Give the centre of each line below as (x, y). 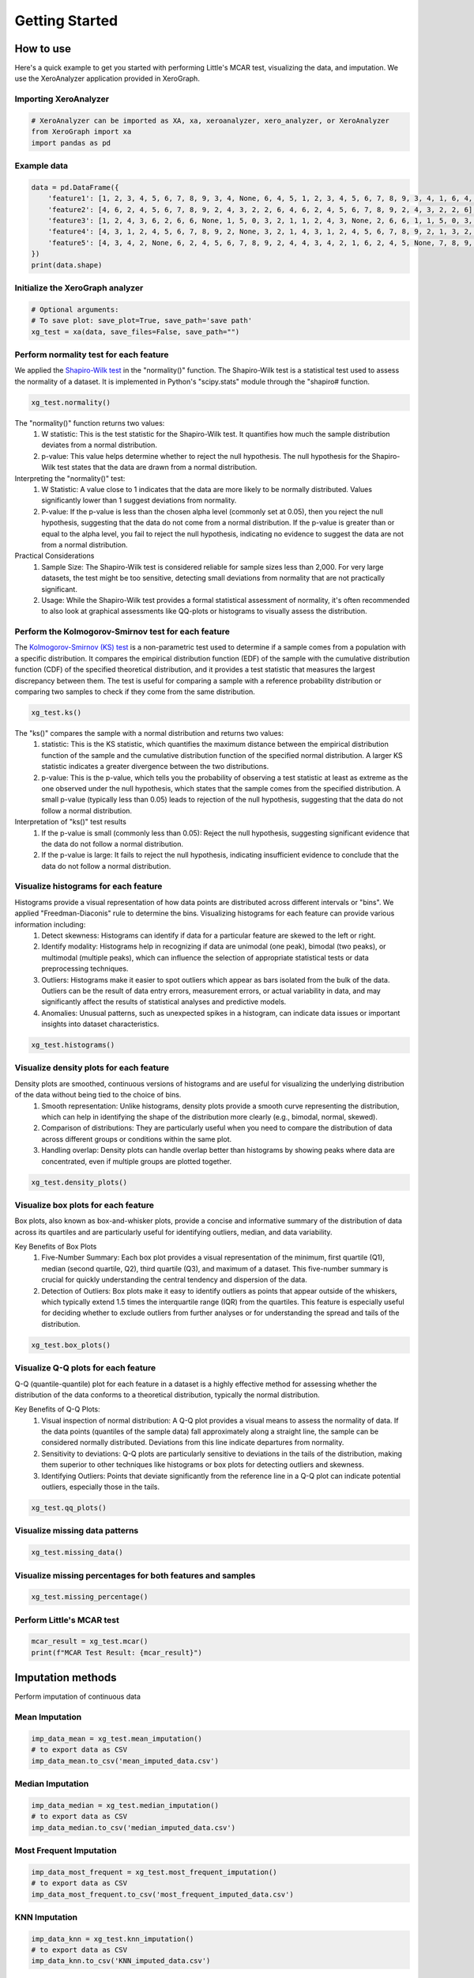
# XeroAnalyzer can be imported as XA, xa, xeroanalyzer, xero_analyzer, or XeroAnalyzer (211, 121)
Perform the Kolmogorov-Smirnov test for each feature (122, 631)
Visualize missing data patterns (77, 1531)
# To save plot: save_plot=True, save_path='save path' (142, 321)
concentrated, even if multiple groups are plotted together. (137, 1161)
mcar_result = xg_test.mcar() (90, 1641)
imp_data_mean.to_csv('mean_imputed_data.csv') (125, 1761)
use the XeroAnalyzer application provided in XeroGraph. (107, 78)
